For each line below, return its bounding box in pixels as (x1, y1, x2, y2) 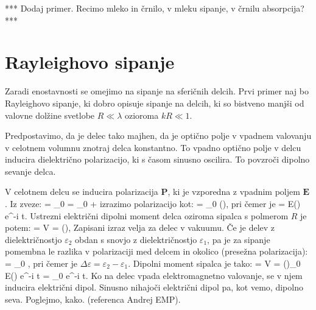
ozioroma (124, 108, 159, 121)
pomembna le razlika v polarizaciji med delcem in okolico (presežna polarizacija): (5, 245, 308, 258)
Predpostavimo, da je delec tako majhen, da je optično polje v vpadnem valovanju (5, 129, 312, 142)
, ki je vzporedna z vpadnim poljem (167, 185, 300, 198)
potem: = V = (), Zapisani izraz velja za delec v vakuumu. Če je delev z (5, 221, 275, 234)
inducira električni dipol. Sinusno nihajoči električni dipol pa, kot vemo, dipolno (5, 281, 303, 294)
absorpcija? (262, 2, 304, 14)
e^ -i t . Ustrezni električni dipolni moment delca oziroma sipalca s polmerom (5, 209, 289, 222)
